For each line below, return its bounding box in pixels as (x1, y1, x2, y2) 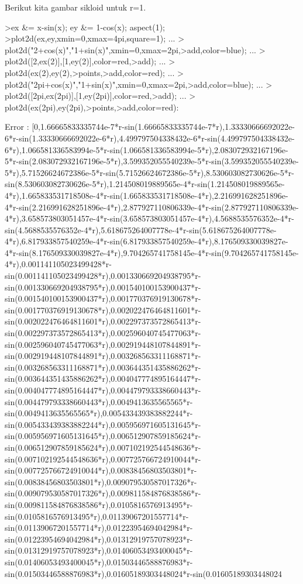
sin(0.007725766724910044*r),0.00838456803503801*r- (5, 464, 197, 476)
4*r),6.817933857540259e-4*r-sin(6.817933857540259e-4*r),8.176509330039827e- (5, 235, 288, 247)
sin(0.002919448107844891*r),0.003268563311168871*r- (5, 350, 201, 362)
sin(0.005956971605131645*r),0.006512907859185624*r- (5, 430, 201, 442)
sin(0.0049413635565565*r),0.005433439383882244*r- (5, 407, 193, 419)
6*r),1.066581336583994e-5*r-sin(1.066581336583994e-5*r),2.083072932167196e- (5, 143, 288, 155)
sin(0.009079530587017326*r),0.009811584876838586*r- (5, 487, 201, 499)
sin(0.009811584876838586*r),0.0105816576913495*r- (5, 498, 193, 510)
